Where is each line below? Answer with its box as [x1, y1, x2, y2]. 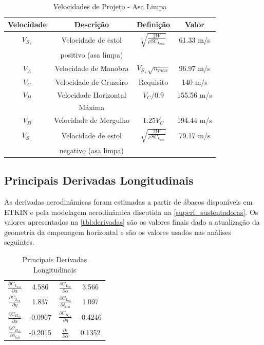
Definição [136, 19, 171, 29]
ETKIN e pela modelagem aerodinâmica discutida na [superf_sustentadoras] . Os [4, 206, 258, 217]
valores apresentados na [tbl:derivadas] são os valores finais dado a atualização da [4, 216, 260, 227]
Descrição [74, 19, 109, 29]
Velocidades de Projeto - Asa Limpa [53, 1, 167, 11]
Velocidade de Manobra [54, 63, 129, 74]
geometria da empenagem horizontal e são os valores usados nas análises [4, 226, 232, 237]
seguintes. [4, 237, 34, 247]
